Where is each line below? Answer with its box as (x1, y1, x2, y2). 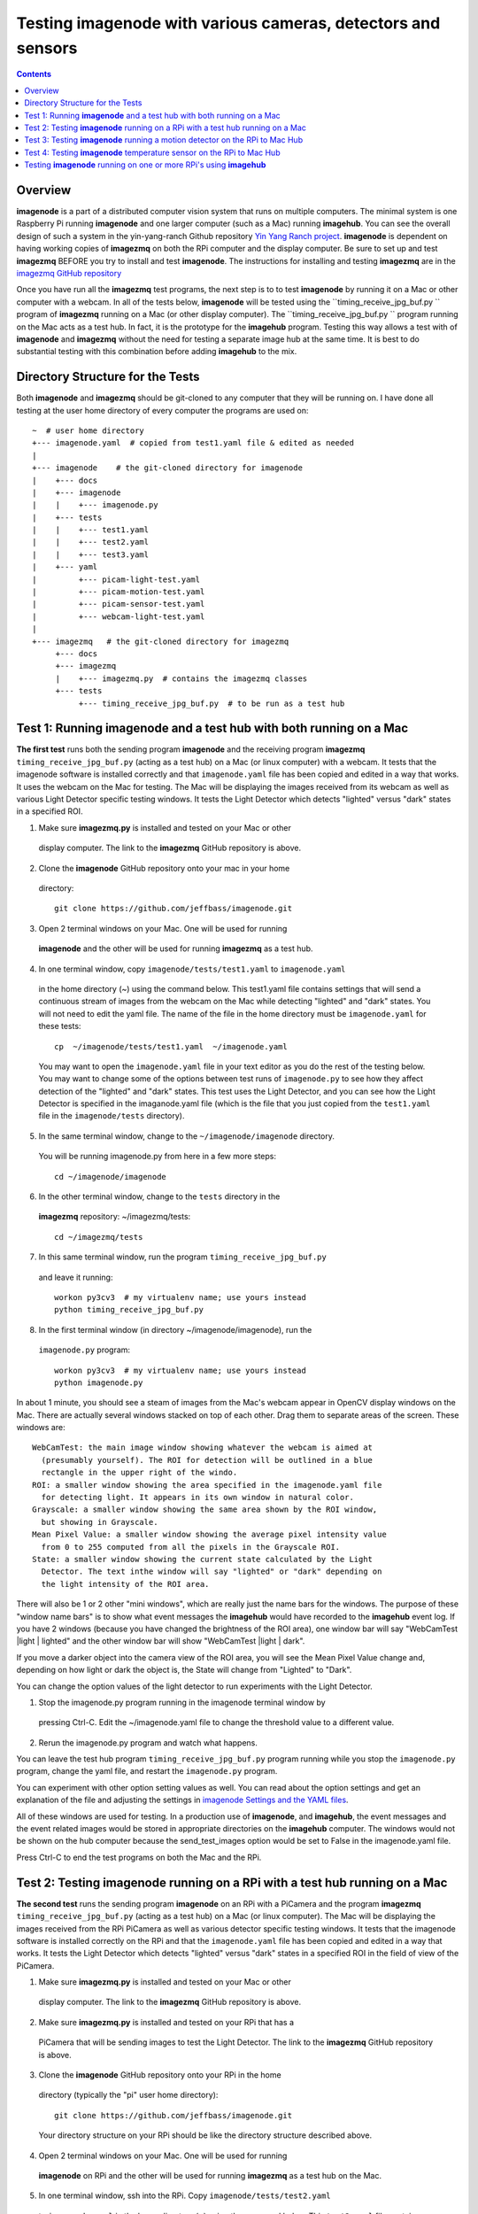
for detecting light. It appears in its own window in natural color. (41, 1492, 354, 1503)
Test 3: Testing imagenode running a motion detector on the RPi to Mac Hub (24, 135, 304, 145)
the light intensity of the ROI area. (41, 1579, 210, 1589)
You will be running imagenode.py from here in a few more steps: (38, 1151, 277, 1162)
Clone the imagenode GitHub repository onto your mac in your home (38, 863, 290, 873)
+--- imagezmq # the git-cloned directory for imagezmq (32, 636, 289, 646)
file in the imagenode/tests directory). (38, 1111, 185, 1121)
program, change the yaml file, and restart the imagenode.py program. (16, 1766, 278, 1777)
